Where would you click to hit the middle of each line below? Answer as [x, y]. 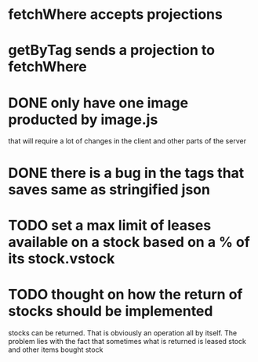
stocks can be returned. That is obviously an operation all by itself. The [123, 333]
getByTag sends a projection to [112, 51]
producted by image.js [83, 119]
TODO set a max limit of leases [110, 225]
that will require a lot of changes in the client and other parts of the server [127, 141]
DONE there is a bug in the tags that [126, 173]
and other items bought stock [56, 349]
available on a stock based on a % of [129, 242]
